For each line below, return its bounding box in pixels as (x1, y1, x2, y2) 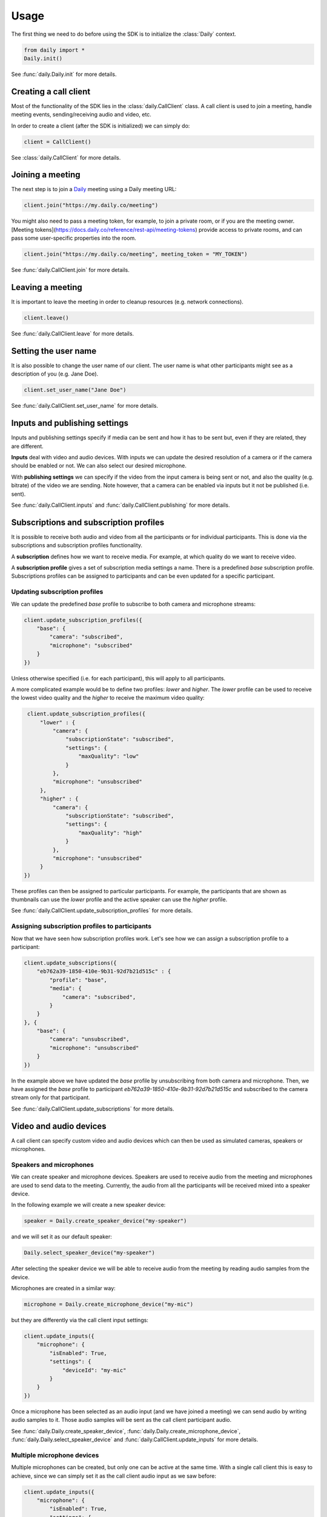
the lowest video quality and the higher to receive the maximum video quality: (11, 694, 205, 701)
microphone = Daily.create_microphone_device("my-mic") (24, 1301, 194, 1308)
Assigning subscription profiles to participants (11, 922, 151, 931)
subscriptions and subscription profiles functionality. (11, 542, 142, 549)
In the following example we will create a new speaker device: (11, 1201, 166, 1209)
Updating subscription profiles (11, 587, 104, 596)
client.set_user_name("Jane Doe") (24, 387, 127, 394)
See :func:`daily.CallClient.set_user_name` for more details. (11, 402, 159, 410)
